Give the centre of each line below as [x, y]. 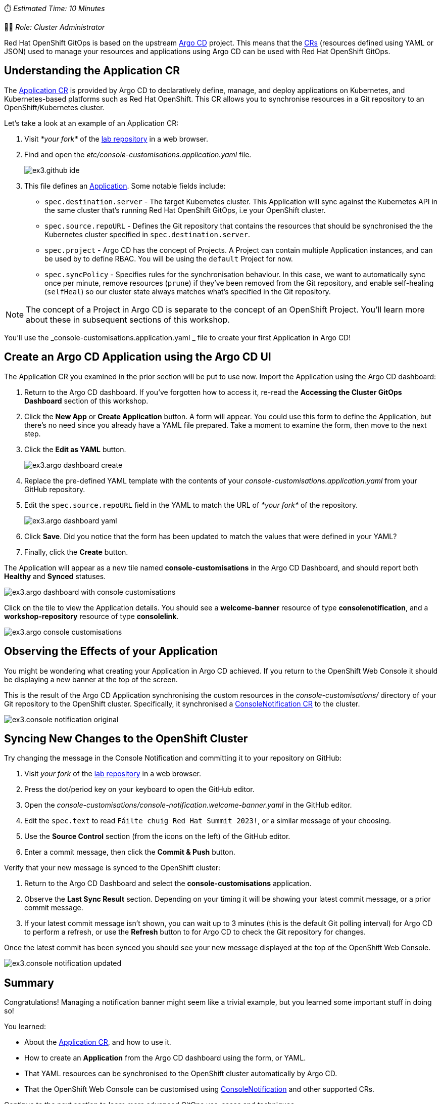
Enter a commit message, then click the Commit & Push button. [130, 852]
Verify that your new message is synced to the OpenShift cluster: [112, 868]
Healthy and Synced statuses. [55, 576]
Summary [29, 983]
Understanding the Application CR [92, 71]
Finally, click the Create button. [76, 552]
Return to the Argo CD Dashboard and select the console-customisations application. [168, 884]
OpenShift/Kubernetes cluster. [54, 107]
